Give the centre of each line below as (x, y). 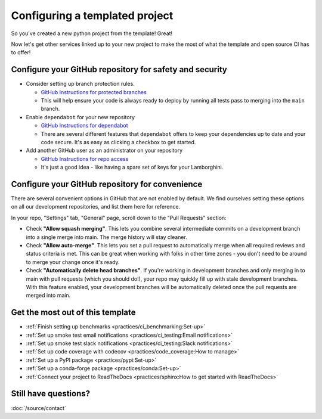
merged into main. (48, 296)
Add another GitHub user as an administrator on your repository (104, 150)
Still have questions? (51, 394)
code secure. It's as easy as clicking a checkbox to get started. (118, 142)
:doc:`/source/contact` (39, 408)
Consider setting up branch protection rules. (80, 84)
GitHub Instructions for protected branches (94, 92)
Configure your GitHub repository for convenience (107, 184)
